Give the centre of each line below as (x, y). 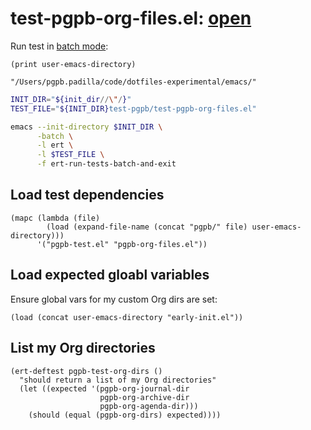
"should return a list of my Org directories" (118, 380)
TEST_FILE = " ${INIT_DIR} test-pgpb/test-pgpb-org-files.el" (133, 108)
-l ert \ (55, 145)
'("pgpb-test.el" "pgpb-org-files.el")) (122, 244)
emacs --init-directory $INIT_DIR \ (86, 127)
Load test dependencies (87, 195)
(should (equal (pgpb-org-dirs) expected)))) (125, 415)
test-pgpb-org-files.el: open (131, 18)
